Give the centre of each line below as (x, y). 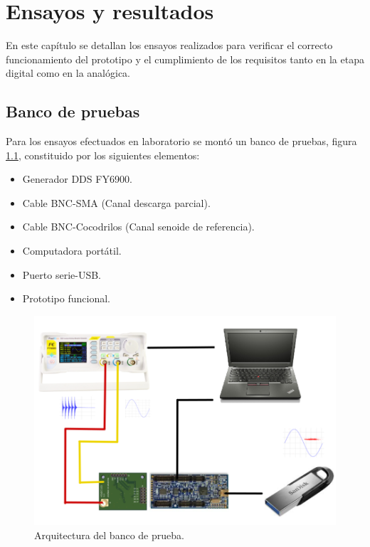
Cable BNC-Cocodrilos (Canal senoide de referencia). (138, 227)
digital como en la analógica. (68, 73)
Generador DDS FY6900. (77, 179)
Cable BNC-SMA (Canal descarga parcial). (116, 202)
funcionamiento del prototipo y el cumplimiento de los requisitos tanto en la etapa (185, 59)
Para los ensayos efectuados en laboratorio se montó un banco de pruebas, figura (181, 141)
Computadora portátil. (72, 251)
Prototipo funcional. (66, 298)
